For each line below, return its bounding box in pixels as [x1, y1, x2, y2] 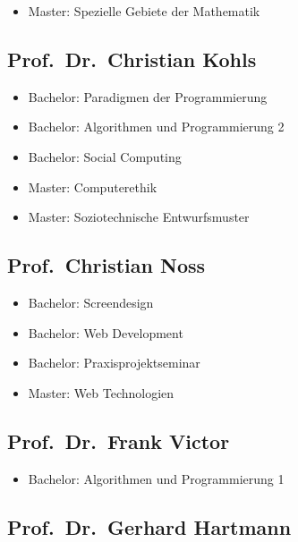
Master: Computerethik [28, 177, 158, 196]
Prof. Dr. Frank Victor [7, 427, 230, 454]
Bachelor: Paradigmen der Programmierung [28, 87, 268, 106]
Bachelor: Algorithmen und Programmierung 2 [28, 117, 285, 136]
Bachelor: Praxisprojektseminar [28, 353, 200, 372]
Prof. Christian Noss [7, 251, 206, 279]
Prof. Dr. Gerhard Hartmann [7, 512, 292, 540]
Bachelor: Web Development [28, 323, 183, 342]
